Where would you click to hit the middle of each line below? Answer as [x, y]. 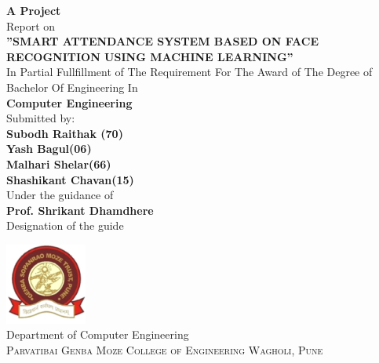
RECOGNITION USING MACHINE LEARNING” [150, 56]
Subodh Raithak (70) [65, 133]
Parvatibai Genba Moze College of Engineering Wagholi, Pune [165, 349]
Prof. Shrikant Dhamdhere [80, 210]
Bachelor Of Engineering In [72, 87]
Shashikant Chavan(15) [70, 179]
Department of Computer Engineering [98, 334]
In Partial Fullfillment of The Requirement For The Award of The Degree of [189, 72]
